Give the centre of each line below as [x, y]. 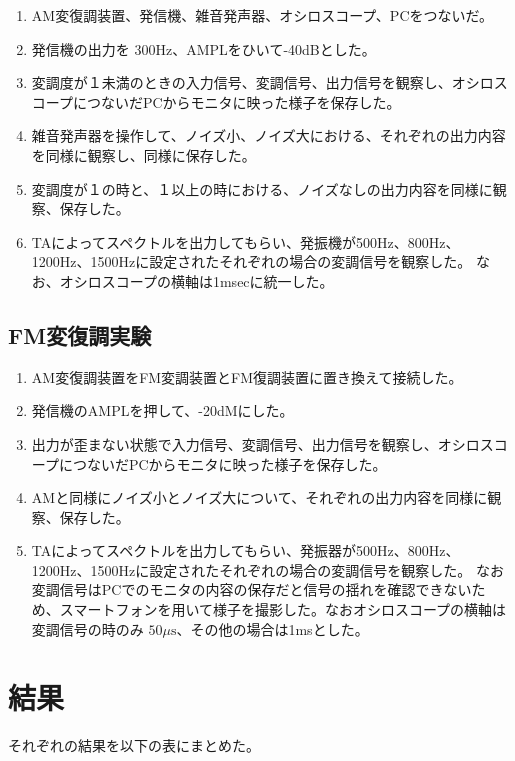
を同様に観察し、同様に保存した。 [143, 154]
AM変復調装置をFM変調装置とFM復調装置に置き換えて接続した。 [247, 376]
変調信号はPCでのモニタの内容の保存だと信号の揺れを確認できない [251, 589]
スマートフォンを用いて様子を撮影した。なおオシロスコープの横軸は [283, 609]
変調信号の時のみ [87, 628]
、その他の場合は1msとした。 [272, 628]
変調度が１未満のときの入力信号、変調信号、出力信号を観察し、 [241, 82]
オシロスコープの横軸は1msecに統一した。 [196, 280]
